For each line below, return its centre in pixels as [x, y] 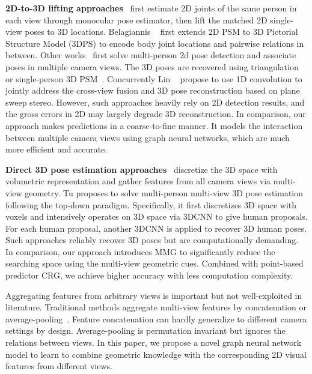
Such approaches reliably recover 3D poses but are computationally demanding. [152, 240]
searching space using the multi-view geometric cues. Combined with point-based [154, 263]
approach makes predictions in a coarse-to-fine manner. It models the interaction [154, 125]
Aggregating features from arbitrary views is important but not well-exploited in [154, 295]
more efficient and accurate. [57, 149]
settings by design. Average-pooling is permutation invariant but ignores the [145, 330]
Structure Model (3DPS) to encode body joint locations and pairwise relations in [155, 43]
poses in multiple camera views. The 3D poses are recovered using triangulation [152, 66]
